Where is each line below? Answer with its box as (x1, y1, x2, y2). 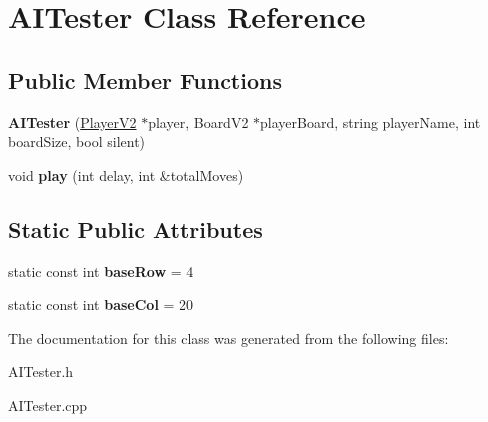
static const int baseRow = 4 (8, 260, 194, 281)
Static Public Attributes (8, 213, 263, 244)
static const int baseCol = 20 (8, 294, 194, 315)
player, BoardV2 (148, 111, 249, 132)
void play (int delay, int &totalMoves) (8, 164, 244, 185)
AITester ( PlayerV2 (8, 111, 137, 132)
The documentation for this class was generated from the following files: (8, 327, 449, 348)
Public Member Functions (8, 64, 282, 95)
